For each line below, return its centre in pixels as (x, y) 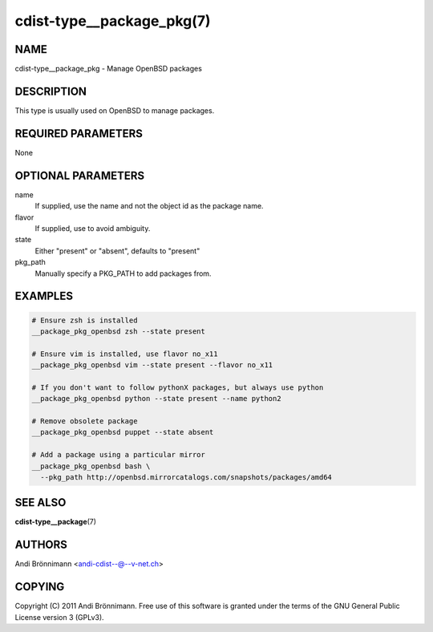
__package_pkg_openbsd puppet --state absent (123, 432)
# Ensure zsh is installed (85, 320)
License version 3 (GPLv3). (59, 617)
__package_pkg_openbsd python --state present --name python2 (156, 399)
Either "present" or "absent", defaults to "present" (117, 251)
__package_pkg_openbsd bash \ (91, 466)
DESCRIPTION (51, 91)
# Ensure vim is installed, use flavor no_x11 (125, 354)
